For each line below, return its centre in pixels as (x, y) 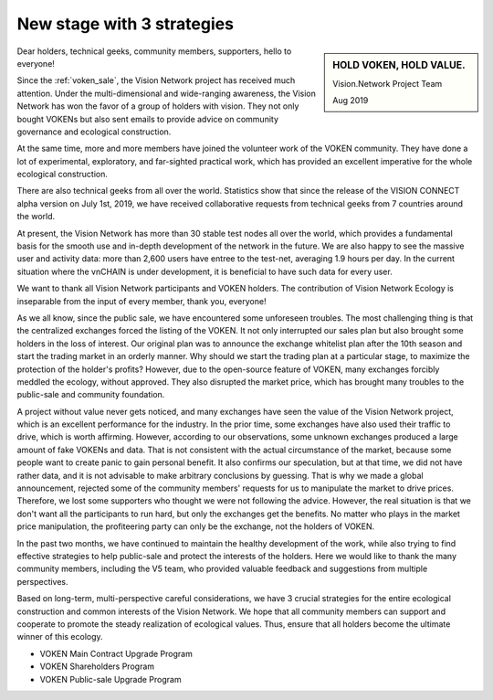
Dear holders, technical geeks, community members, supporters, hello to (154, 51)
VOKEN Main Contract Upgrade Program (116, 653)
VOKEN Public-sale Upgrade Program (110, 679)
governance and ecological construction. (94, 132)
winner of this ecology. (60, 637)
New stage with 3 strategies (126, 24)
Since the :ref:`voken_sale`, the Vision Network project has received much (156, 80)
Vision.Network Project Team (388, 83)
